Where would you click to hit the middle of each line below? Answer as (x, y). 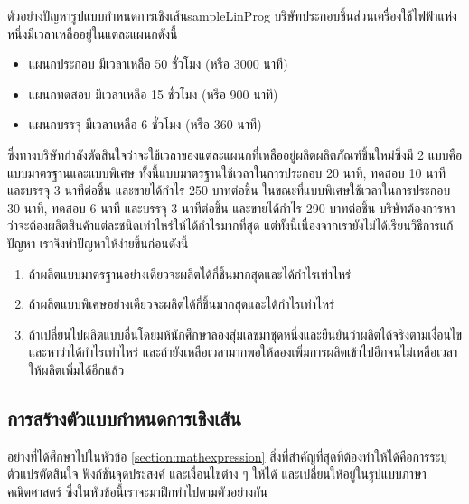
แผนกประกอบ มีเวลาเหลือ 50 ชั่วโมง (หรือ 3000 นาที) (158, 64)
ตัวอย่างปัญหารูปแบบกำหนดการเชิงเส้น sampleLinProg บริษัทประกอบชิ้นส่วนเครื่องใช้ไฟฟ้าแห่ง (232, 15)
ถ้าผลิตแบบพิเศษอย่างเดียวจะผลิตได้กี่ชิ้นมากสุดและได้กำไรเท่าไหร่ (182, 304)
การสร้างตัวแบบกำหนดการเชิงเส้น (124, 418)
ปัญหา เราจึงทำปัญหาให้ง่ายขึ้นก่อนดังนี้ (98, 243)
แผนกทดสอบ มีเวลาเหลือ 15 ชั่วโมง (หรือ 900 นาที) (153, 93)
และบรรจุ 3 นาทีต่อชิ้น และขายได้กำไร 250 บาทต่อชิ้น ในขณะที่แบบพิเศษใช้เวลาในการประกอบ (229, 190)
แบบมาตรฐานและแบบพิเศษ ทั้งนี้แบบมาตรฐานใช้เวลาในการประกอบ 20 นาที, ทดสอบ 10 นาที (226, 172)
